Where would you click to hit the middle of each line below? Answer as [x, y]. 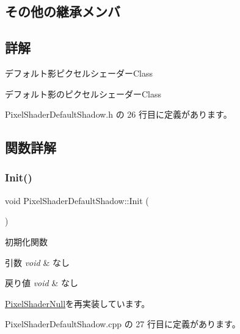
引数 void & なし [37, 262]
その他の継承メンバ [63, 11]
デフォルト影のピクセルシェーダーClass [83, 93]
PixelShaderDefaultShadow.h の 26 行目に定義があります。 [118, 114]
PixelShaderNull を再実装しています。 [78, 303]
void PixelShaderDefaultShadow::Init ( [77, 200]
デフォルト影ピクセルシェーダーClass [79, 73]
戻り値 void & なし [42, 283]
